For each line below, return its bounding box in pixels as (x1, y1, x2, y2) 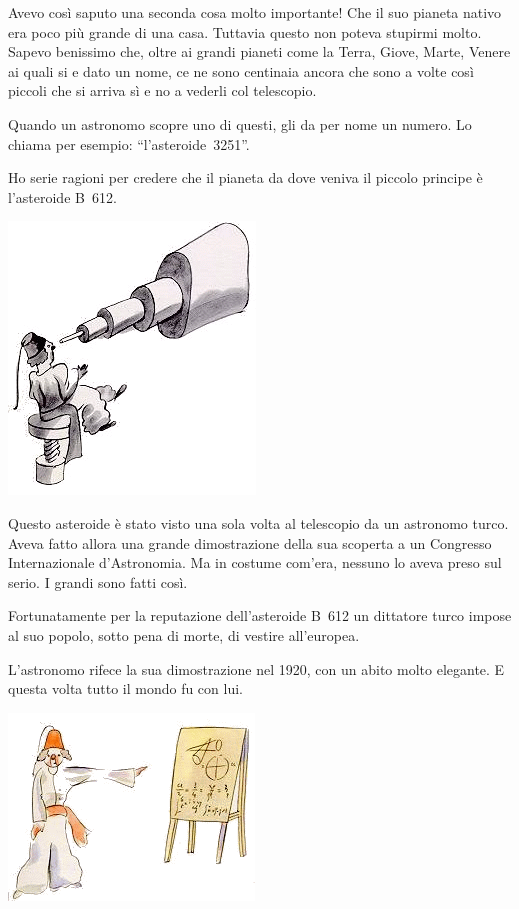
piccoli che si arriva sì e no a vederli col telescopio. (8, 80, 317, 101)
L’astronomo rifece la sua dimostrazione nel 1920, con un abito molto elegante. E (8, 658, 505, 679)
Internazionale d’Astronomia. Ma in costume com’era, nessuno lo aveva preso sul (8, 552, 502, 573)
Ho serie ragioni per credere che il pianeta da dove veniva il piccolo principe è (8, 167, 483, 188)
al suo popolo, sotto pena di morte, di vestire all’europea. (8, 624, 360, 645)
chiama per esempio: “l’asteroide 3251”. (8, 133, 250, 154)
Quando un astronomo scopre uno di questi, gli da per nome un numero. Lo (8, 113, 472, 134)
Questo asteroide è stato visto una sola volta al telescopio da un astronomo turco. (8, 512, 509, 533)
